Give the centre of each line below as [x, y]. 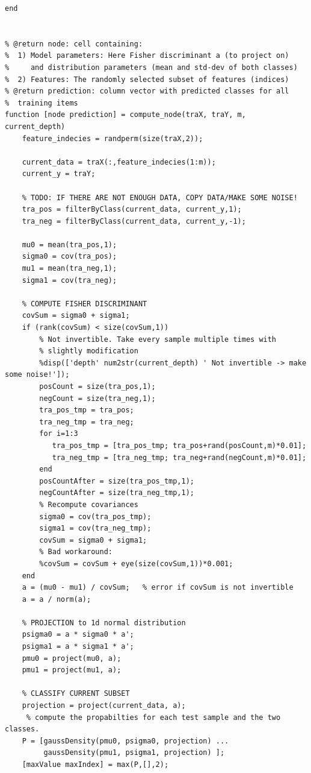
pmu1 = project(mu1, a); [72, 670]
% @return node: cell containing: [74, 44]
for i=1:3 [59, 434]
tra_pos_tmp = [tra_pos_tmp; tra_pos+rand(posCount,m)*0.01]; [179, 445]
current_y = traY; [59, 174]
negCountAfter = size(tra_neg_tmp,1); [117, 493]
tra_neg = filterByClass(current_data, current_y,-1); [134, 221]
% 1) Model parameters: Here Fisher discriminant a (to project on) [147, 56]
